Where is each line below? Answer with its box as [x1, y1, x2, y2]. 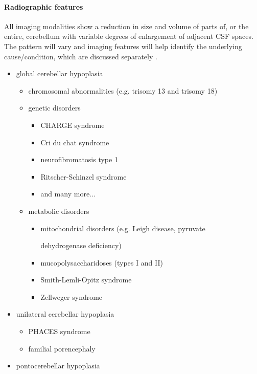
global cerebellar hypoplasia [16, 68, 103, 79]
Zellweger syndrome [40, 291, 103, 302]
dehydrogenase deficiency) [40, 240, 122, 251]
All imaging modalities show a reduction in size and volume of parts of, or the [4, 20, 249, 31]
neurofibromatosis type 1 [40, 154, 118, 165]
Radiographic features [4, 1, 83, 12]
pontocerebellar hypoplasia [16, 360, 100, 371]
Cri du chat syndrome [40, 137, 109, 147]
